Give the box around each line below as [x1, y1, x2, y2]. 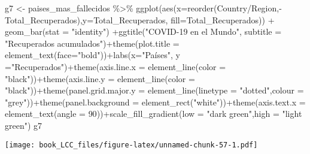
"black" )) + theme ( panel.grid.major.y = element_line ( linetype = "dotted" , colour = [5, 84, 304, 96]
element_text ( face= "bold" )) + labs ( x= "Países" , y [5, 49, 180, 61]
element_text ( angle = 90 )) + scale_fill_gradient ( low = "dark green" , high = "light [5, 107, 302, 120]
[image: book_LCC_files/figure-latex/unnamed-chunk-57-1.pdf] [5, 140, 258, 149]
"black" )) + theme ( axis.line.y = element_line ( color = [5, 72, 195, 84]
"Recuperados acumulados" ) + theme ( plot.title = [5, 37, 180, 49]
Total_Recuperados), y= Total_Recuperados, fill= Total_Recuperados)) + [5, 13, 275, 26]
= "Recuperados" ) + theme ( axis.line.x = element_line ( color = [5, 60, 226, 73]
